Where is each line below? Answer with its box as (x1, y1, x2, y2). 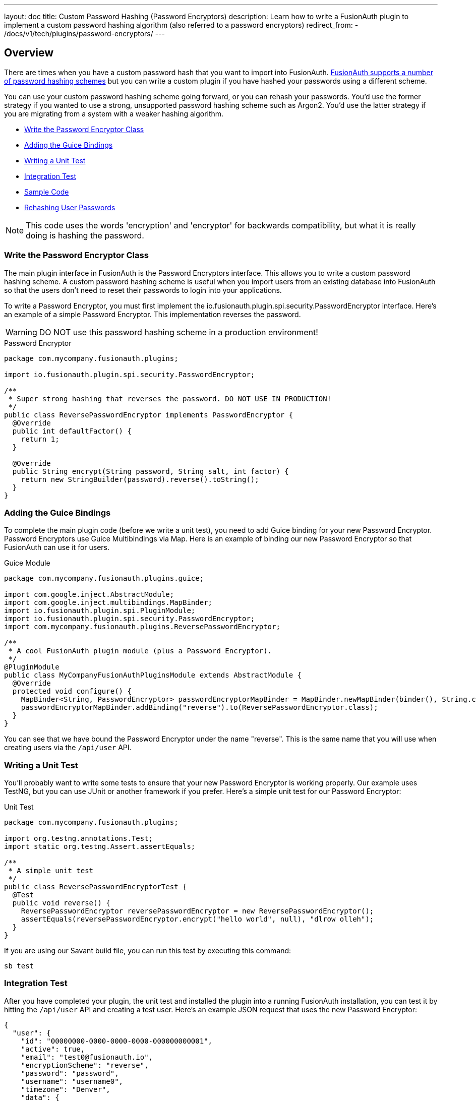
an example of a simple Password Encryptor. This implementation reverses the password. (4, 310, 301, 319)
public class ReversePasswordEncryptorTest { (4, 883, 187, 891)
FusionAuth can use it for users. (4, 543, 110, 552)
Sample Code (24, 187, 69, 196)
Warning (6, 327, 37, 337)
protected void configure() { (12, 687, 132, 696)
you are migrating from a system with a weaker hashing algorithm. (4, 109, 224, 118)
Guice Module (4, 559, 50, 568)
